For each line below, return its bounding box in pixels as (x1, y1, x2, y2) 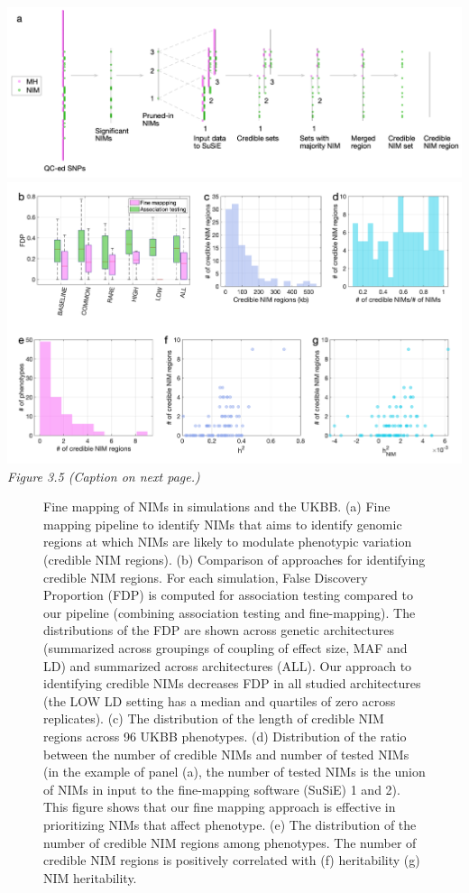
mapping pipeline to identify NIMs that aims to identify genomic (43, 514, 402, 533)
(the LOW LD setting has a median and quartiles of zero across (43, 691, 396, 710)
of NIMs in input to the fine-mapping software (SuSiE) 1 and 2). (43, 779, 400, 798)
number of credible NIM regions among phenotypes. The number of (43, 833, 417, 852)
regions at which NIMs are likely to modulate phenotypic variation (43, 532, 412, 551)
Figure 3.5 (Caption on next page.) (7, 466, 200, 485)
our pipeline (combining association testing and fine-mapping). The (43, 603, 416, 621)
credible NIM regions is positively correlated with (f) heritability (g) (43, 851, 420, 870)
